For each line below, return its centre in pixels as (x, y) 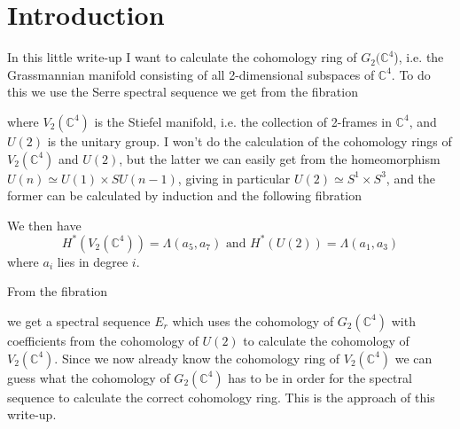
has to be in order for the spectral (320, 377)
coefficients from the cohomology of (103, 340)
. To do (411, 74)
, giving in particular (234, 178)
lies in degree (93, 261)
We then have (44, 225)
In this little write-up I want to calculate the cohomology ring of (182, 57)
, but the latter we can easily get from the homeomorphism (280, 158)
